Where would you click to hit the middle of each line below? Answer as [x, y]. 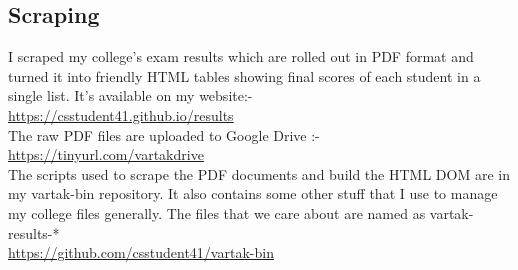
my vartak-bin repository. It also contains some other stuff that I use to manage [253, 193]
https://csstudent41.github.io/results [121, 114]
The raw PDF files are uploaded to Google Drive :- [164, 134]
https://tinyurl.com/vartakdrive [106, 154]
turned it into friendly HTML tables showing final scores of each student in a [244, 75]
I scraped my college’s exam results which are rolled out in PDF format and [241, 56]
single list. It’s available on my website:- [130, 95]
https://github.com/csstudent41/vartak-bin [141, 252]
